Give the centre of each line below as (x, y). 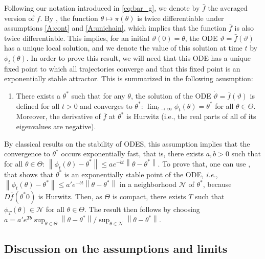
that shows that (29, 174)
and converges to (106, 105)
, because (217, 184)
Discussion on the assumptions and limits (116, 248)
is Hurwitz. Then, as (70, 196)
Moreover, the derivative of (58, 116)
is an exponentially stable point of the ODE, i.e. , (141, 174)
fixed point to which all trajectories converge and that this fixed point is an (122, 68)
